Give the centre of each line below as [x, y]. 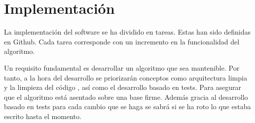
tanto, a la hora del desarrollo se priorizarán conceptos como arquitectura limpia [126, 77]
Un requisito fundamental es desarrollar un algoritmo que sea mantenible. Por [122, 67]
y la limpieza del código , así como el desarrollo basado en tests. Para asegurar [123, 87]
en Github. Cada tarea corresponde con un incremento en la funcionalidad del [122, 41]
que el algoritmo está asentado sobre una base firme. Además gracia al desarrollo [126, 97]
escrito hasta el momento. [43, 116]
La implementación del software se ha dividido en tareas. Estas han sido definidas [127, 32]
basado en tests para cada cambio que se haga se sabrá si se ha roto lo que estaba [127, 106]
